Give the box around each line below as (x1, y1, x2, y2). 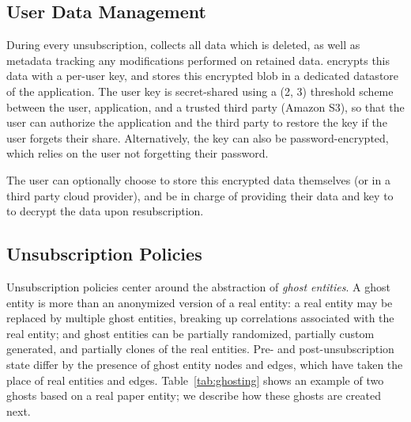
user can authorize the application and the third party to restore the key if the (6, 114, 387, 131)
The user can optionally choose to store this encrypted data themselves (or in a (6, 171, 390, 188)
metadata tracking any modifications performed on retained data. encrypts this (6, 51, 390, 68)
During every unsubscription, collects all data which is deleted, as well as (6, 36, 360, 53)
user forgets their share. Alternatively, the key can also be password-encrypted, (6, 129, 389, 146)
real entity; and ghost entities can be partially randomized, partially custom (6, 325, 375, 341)
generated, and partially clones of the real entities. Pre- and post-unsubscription (6, 340, 394, 357)
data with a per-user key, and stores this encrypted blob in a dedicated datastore (6, 67, 399, 84)
